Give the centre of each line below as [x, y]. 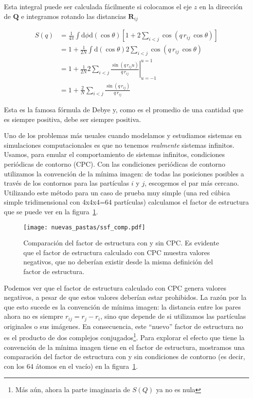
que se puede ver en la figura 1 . [51, 211]
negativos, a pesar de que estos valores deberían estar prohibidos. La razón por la [125, 297]
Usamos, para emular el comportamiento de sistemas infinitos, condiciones [115, 154]
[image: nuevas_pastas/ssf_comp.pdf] [84, 227]
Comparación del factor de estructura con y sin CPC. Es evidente [121, 243]
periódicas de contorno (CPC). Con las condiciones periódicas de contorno [115, 164]
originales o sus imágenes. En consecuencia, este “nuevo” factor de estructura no [124, 326]
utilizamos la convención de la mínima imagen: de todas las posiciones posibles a [124, 173]
